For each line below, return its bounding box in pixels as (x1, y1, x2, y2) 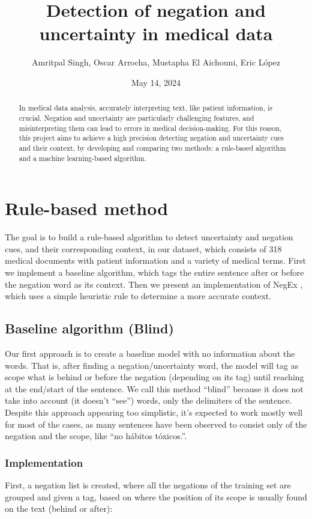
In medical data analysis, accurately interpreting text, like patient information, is (19, 103, 272, 113)
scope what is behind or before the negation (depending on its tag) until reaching (5, 371, 304, 383)
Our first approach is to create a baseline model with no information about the (5, 347, 295, 359)
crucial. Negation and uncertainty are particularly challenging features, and (19, 112, 254, 123)
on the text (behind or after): (5, 502, 113, 515)
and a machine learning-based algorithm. (19, 153, 146, 163)
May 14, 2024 (131, 76, 181, 88)
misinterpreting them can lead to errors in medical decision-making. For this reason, (19, 123, 282, 133)
